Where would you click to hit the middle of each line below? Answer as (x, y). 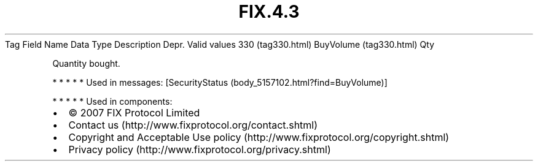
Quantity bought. (86, 63)
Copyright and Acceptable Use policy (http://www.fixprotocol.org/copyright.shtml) (259, 137)
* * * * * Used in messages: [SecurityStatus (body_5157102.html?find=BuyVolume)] (220, 82)
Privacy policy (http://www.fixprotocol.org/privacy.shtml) (200, 149)
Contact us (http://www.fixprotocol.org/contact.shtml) (193, 125)
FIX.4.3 (269, 12)
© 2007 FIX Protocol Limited (134, 112)
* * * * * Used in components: (112, 101)
